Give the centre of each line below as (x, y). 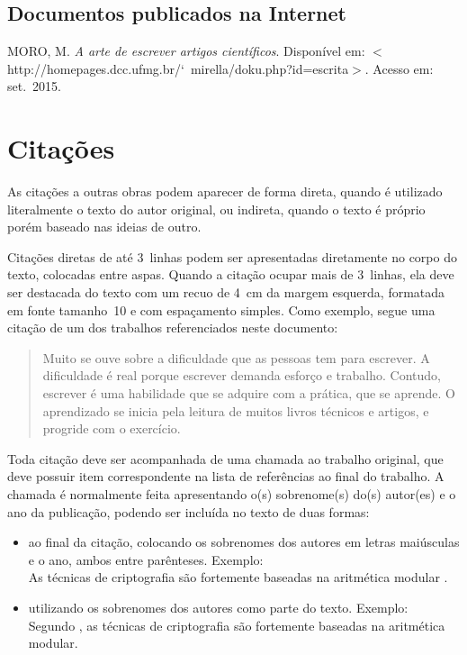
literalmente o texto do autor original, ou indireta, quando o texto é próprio (216, 209)
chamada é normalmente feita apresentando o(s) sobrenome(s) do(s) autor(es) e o (232, 494)
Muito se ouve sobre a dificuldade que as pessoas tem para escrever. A (236, 357)
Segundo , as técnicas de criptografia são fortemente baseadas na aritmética (237, 625)
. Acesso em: (399, 68)
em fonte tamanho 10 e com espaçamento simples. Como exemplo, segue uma (221, 309)
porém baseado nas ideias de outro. (104, 227)
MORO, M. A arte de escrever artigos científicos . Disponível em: (186, 51)
